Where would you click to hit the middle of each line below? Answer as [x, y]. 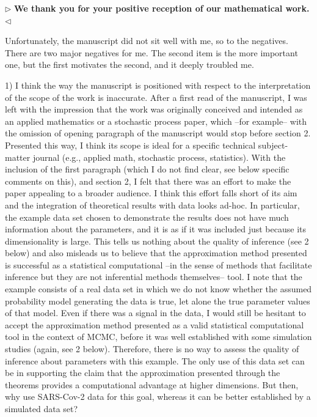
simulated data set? [42, 408]
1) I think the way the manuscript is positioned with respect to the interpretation [158, 85]
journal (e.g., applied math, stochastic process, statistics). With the [159, 157]
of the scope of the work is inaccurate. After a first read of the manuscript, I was [156, 97]
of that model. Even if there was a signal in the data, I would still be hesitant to [155, 313]
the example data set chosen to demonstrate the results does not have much [147, 217]
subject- [273, 145]
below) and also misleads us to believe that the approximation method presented [156, 253]
